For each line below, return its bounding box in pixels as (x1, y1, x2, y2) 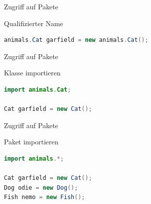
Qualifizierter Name (4, 18, 63, 28)
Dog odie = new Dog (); (4, 184, 78, 191)
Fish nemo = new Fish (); (4, 194, 85, 201)
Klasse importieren (4, 68, 60, 78)
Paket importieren (4, 136, 59, 147)
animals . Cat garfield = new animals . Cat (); (4, 36, 149, 44)
